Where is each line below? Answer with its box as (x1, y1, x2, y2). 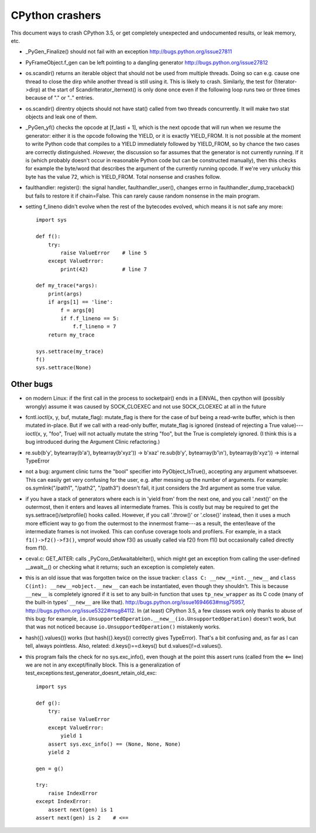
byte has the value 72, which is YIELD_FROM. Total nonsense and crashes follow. (25, 173, 221, 180)
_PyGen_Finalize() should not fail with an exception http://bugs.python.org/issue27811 (25, 48, 232, 55)
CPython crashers (11, 9, 101, 22)
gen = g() (36, 765, 64, 772)
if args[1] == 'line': (47, 299, 114, 305)
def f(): (36, 233, 61, 240)
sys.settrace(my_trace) (36, 348, 104, 355)
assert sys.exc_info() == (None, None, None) (47, 740, 181, 747)
